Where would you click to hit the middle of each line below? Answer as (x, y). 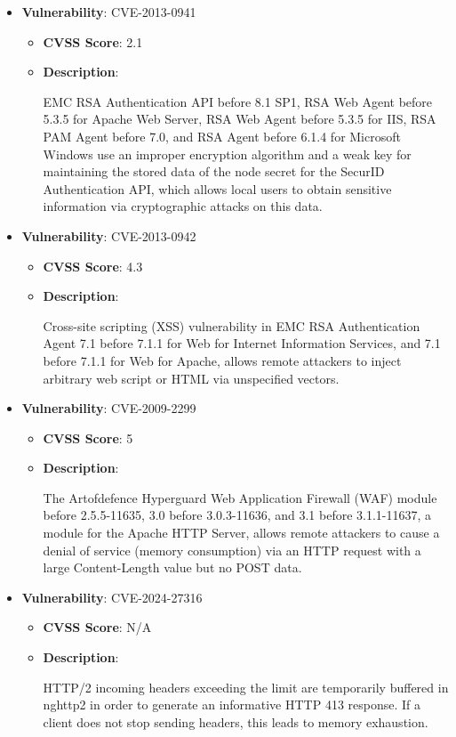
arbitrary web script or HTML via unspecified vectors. (191, 378)
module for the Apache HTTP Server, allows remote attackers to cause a (241, 533)
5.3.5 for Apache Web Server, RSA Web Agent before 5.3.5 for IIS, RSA (240, 119)
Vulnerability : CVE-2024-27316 (112, 597)
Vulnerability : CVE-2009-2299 (109, 408)
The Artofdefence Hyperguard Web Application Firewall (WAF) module (240, 497)
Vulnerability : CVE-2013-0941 (109, 12)
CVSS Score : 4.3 (93, 266)
